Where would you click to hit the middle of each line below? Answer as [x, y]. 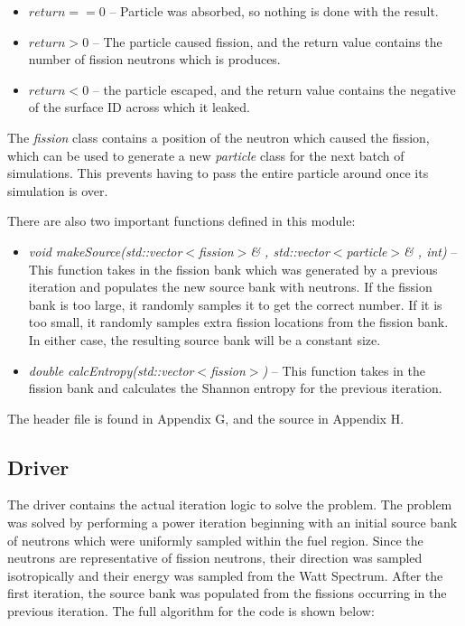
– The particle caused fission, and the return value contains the [267, 41]
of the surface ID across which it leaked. [139, 107]
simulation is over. [58, 190]
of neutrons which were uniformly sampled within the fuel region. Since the [215, 540]
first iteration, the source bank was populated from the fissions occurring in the [227, 593]
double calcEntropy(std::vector [111, 370]
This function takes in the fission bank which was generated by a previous [233, 269]
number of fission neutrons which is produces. [154, 59]
